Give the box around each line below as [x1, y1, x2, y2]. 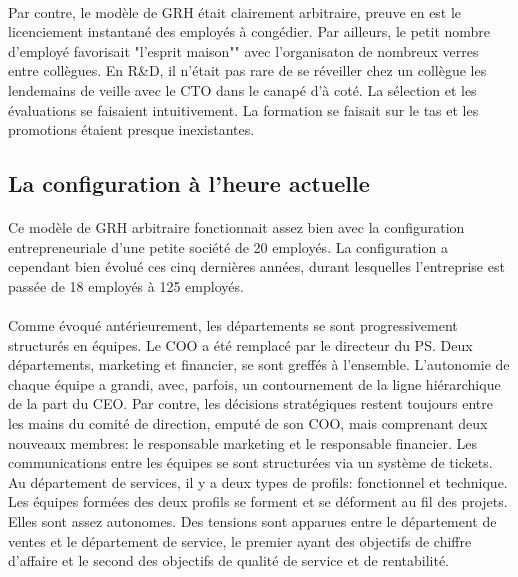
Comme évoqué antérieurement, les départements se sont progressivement [8, 315, 458, 336]
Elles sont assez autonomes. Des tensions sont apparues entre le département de [8, 511, 497, 532]
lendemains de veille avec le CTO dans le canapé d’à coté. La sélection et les [8, 79, 477, 100]
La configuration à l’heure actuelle [8, 168, 370, 199]
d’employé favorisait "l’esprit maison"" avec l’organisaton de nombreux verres [8, 40, 479, 61]
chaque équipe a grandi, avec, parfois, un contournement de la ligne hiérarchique [8, 373, 501, 394]
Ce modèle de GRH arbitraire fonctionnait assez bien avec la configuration [8, 217, 465, 238]
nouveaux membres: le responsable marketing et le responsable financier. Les [8, 432, 478, 453]
